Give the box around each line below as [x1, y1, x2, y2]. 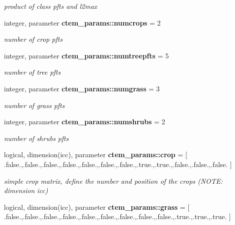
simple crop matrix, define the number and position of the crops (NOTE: [4, 175, 223, 186]
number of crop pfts [4, 34, 63, 44]
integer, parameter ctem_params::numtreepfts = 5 [4, 50, 169, 60]
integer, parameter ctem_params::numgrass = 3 [4, 83, 160, 93]
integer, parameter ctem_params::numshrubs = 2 [4, 116, 165, 127]
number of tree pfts [4, 67, 61, 77]
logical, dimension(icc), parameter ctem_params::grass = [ [4, 201, 190, 212]
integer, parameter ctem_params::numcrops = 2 [4, 17, 161, 28]
